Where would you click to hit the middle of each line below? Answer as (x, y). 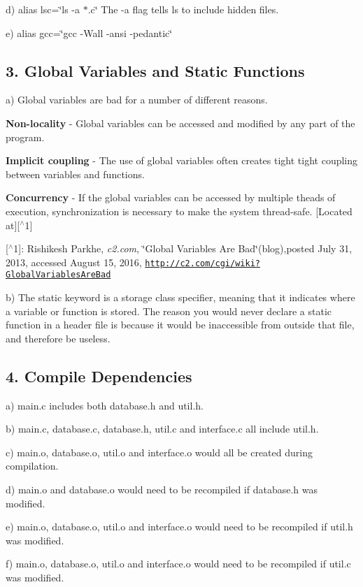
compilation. (32, 466)
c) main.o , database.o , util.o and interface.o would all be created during (159, 452)
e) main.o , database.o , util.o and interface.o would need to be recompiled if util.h (179, 527)
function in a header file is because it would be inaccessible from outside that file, (180, 325)
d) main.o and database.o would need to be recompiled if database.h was (162, 489)
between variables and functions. (75, 174)
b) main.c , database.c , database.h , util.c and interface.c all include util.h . (162, 429)
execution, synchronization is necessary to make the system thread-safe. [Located (179, 211)
